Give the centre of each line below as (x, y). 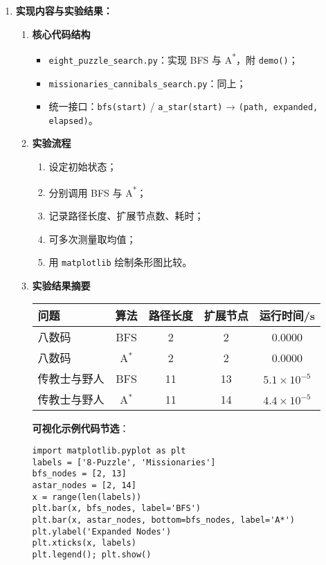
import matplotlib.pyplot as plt (109, 450)
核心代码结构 (61, 34)
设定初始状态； (83, 167)
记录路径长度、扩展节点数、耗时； (126, 215)
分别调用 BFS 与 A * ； (98, 191)
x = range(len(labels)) (87, 497)
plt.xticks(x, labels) (84, 543)
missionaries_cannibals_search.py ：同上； (147, 83)
